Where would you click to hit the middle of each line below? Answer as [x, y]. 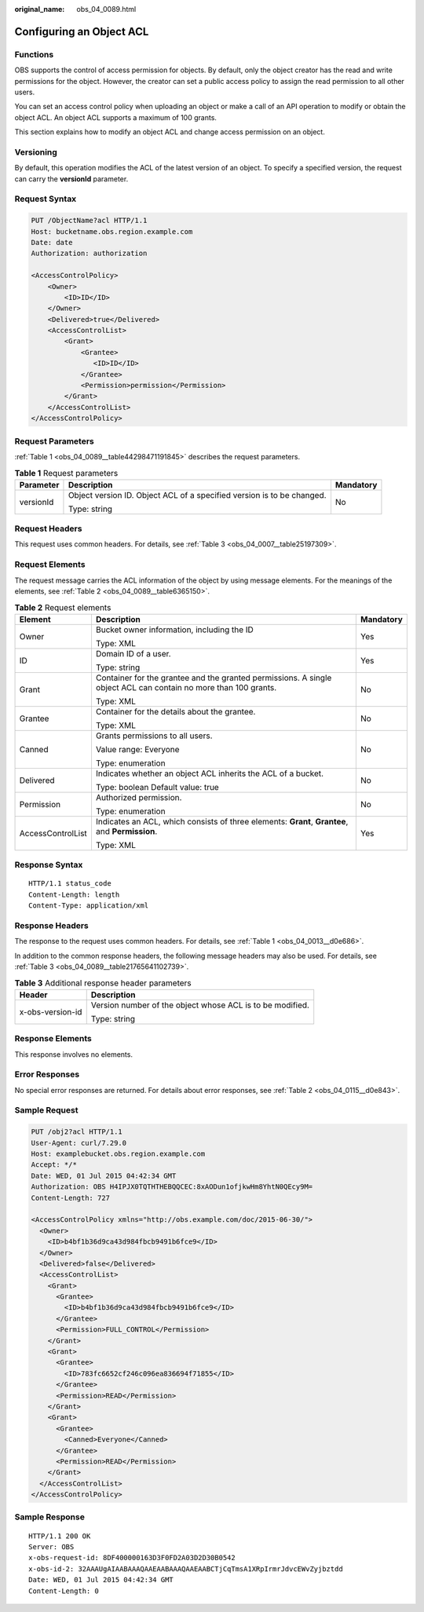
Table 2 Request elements [63, 607]
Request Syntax [46, 199]
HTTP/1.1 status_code [70, 884]
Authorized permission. [139, 797]
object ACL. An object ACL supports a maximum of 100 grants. [116, 117]
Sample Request [46, 1110]
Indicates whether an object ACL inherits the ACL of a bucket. [210, 773]
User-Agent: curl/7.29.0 [79, 1143]
